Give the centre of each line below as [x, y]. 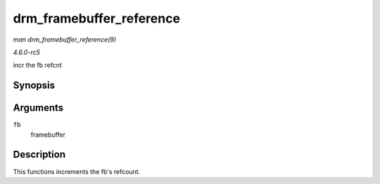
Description [39, 155]
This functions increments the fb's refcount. [77, 171]
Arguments [38, 108]
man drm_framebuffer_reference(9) [64, 39]
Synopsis [34, 86]
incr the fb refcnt [38, 65]
